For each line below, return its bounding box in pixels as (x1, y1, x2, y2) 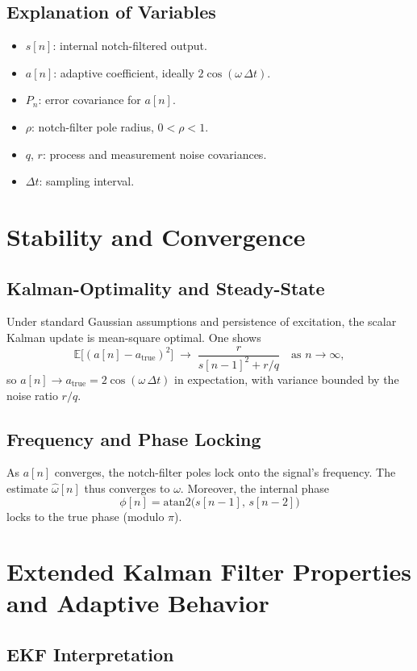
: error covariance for (38, 91, 141, 108)
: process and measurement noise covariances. (42, 145, 267, 162)
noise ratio (6, 386, 58, 403)
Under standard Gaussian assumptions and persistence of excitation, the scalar (6, 313, 397, 330)
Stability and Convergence (6, 219, 306, 252)
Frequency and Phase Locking (6, 426, 261, 451)
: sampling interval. (39, 173, 135, 190)
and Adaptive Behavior (6, 586, 269, 619)
